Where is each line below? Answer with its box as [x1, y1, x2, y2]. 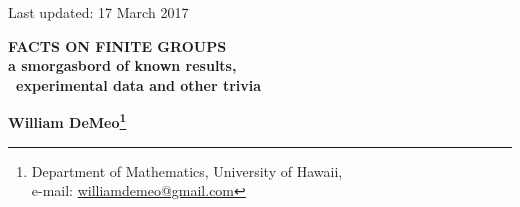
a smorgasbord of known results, [8, 55, 237, 76]
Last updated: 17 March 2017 [8, 2, 189, 22]
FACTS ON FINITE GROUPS [8, 35, 227, 56]
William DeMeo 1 [8, 109, 127, 133]
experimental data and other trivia [16, 74, 262, 95]
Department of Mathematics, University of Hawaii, [31, 160, 343, 181]
